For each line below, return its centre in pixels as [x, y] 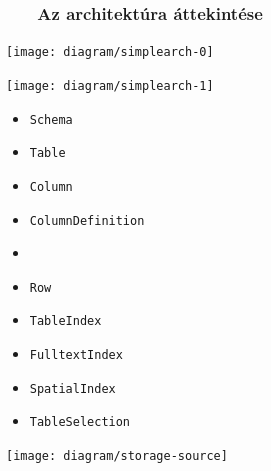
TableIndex [65, 321]
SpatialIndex [72, 388]
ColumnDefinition [87, 220]
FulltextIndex [76, 355]
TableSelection [80, 422]
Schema [51, 119]
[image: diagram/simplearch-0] [110, 52]
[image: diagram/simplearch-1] [110, 85]
